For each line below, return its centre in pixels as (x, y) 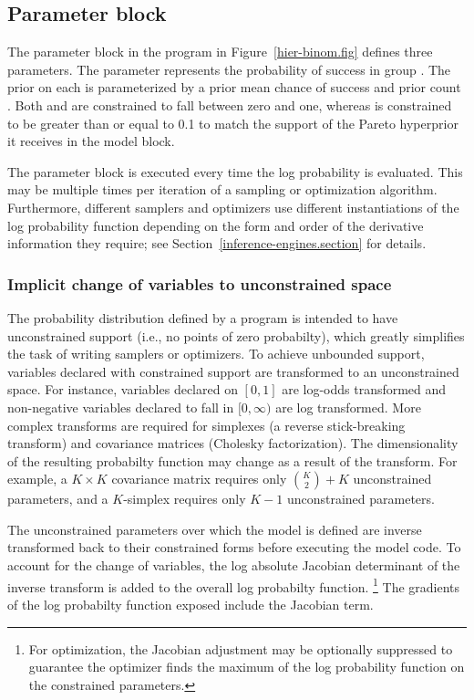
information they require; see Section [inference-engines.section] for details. (217, 243)
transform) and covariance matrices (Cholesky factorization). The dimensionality (233, 443)
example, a (37, 479)
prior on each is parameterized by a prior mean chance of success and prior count (234, 87)
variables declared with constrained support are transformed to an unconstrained (233, 371)
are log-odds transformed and (364, 389)
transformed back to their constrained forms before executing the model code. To (234, 547)
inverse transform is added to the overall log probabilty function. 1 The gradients (234, 585)
